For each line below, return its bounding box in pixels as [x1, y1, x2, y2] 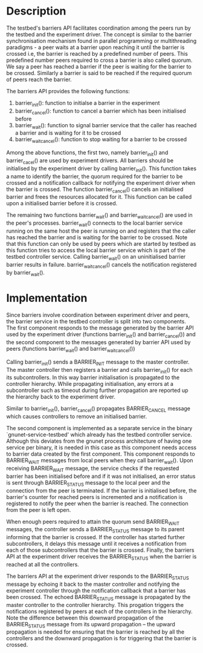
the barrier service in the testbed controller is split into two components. [6, 318, 186, 325]
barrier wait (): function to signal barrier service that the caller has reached [14, 121, 197, 130]
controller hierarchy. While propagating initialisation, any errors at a [6, 380, 174, 388]
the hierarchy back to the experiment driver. [6, 393, 116, 400]
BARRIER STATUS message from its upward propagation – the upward [6, 620, 175, 629]
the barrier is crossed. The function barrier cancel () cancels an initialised [6, 185, 184, 194]
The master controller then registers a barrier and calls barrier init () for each [6, 366, 193, 375]
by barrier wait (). [6, 268, 45, 277]
